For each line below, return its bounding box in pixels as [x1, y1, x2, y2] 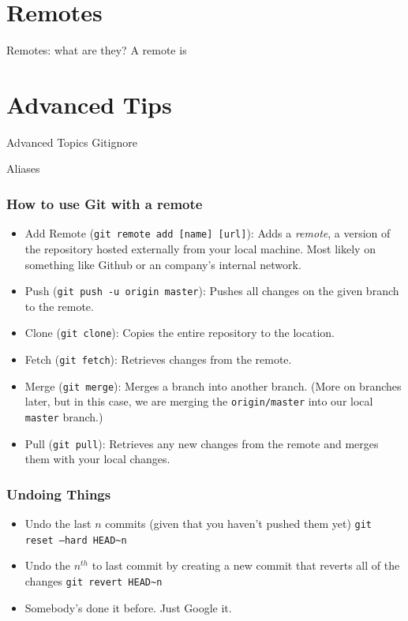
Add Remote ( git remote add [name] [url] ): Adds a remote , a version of [24, 225, 391, 241]
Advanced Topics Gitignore [6, 133, 137, 150]
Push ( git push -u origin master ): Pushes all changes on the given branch [24, 282, 399, 299]
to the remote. [24, 297, 94, 314]
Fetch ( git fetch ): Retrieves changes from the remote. [24, 351, 292, 367]
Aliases [6, 160, 40, 177]
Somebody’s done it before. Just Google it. [24, 599, 232, 615]
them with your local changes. [24, 451, 170, 467]
